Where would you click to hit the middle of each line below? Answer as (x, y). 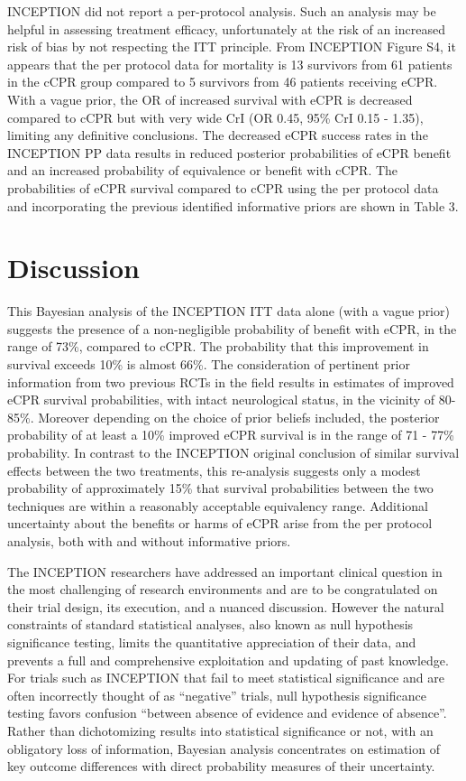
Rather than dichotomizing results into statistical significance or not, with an (220, 730)
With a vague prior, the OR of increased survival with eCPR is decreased (210, 99)
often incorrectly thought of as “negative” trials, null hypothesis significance (217, 695)
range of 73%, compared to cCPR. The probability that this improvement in (218, 346)
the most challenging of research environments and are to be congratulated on (223, 589)
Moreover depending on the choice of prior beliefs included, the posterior (239, 417)
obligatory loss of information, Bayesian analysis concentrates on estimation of (224, 748)
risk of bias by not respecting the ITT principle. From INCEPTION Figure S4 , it (232, 46)
